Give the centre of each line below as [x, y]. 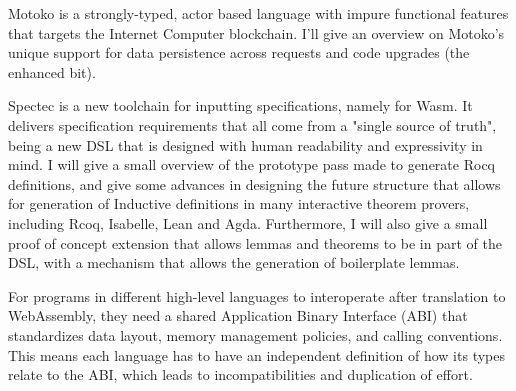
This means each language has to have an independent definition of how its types [256, 354]
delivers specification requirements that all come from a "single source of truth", [252, 124]
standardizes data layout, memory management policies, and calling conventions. [255, 334]
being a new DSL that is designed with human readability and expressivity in [245, 144]
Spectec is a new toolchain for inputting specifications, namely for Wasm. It [240, 105]
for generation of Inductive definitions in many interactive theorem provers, [239, 203]
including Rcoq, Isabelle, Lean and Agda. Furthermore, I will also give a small [248, 222]
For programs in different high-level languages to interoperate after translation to [257, 295]
